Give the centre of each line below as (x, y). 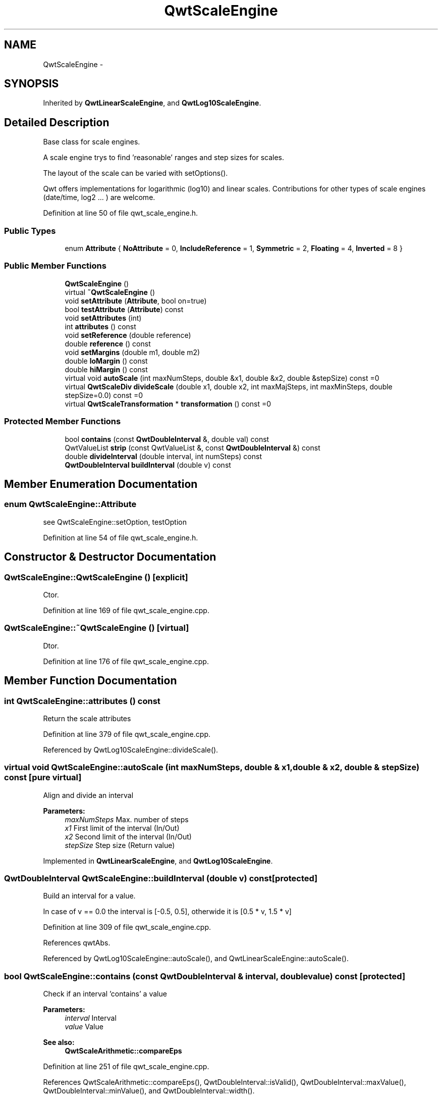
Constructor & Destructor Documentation (110, 557)
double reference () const (108, 343)
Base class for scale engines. (92, 142)
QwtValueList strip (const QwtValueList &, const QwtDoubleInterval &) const (192, 447)
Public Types (30, 231)
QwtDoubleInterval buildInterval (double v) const (148, 465)
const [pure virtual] (43, 778)
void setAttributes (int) (103, 318)
